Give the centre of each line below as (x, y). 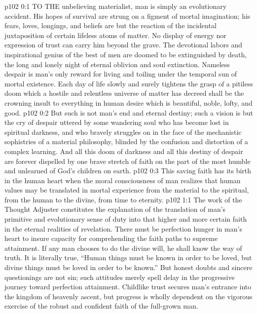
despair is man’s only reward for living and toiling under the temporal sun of (121, 74)
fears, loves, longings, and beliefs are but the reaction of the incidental (110, 25)
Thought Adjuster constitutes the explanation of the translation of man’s (115, 209)
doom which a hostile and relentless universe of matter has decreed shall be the (124, 93)
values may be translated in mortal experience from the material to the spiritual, (127, 190)
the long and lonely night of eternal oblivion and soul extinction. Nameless (117, 64)
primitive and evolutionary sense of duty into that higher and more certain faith (126, 219)
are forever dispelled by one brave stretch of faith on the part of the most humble (128, 161)
